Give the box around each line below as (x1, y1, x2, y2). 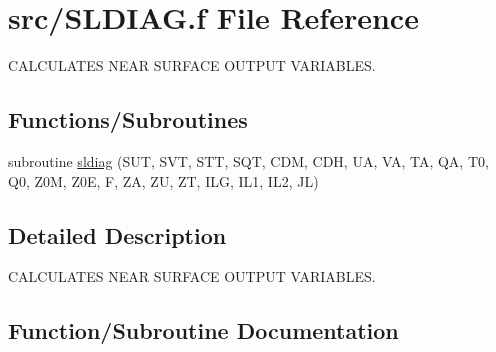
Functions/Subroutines (8, 104, 248, 135)
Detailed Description (8, 219, 227, 250)
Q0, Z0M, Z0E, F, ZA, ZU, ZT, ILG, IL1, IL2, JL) (8, 170, 319, 191)
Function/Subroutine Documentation (8, 315, 399, 346)
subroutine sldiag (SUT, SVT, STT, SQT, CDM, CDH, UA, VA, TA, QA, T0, (8, 150, 489, 171)
